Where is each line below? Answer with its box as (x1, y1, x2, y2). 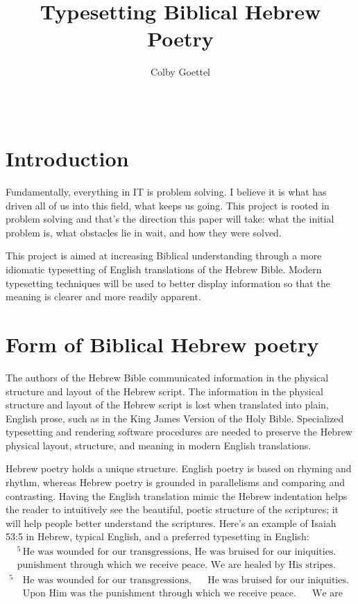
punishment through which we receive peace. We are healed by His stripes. (17, 560, 336, 571)
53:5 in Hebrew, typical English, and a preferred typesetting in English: (6, 529, 309, 544)
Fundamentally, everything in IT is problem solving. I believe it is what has (6, 184, 327, 199)
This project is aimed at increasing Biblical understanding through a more (6, 248, 322, 263)
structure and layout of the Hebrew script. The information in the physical (6, 383, 323, 398)
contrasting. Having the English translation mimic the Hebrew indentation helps (6, 488, 348, 503)
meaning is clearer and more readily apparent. (6, 289, 201, 304)
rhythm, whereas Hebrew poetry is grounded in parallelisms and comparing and (6, 475, 346, 490)
